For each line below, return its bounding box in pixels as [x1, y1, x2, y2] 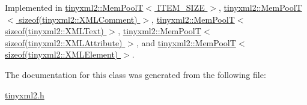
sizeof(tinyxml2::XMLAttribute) [5, 36, 123, 49]
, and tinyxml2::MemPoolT [136, 36, 236, 49]
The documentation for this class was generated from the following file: [5, 68, 266, 80]
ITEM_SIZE [157, 1, 205, 13]
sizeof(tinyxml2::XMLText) [5, 25, 104, 37]
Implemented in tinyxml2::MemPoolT [5, 1, 144, 13]
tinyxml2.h [5, 88, 44, 101]
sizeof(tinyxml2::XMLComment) [19, 13, 138, 25]
